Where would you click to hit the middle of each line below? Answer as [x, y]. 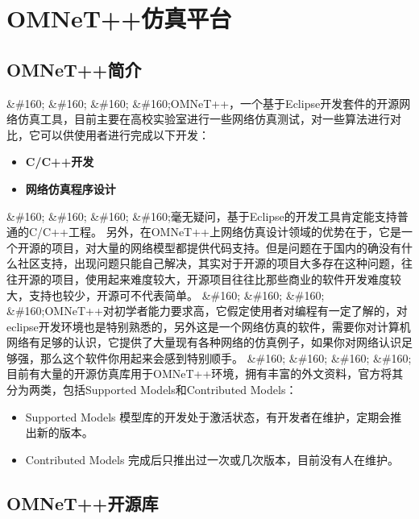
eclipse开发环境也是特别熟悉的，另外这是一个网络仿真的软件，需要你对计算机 [209, 326]
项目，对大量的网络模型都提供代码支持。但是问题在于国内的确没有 [226, 247]
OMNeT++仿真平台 [119, 18]
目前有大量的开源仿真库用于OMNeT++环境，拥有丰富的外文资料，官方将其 [205, 374]
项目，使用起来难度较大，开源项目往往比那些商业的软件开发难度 [220, 278]
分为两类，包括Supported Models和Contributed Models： [152, 390]
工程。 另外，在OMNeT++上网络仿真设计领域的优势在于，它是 [234, 232]
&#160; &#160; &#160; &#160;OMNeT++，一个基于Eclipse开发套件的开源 [203, 103]
